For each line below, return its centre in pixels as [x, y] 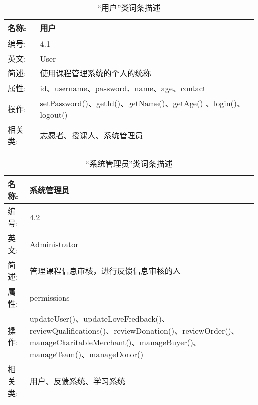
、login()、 [225, 103]
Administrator [54, 244]
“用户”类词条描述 [129, 8]
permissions [50, 297]
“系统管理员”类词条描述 [129, 164]
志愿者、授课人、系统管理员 [92, 135]
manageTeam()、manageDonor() [87, 354]
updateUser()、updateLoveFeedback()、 [100, 318]
